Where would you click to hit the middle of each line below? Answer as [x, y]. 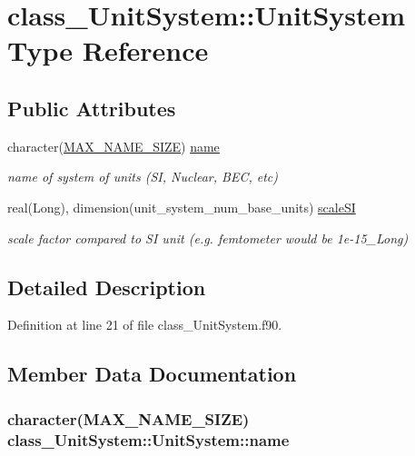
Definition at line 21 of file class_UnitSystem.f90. [145, 325]
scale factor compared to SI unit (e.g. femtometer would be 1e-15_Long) [208, 238]
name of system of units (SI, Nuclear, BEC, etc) [143, 177]
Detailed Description [107, 287]
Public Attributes [92, 108]
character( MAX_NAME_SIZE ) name [114, 146]
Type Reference [108, 50]
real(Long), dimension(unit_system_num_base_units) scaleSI [182, 207]
